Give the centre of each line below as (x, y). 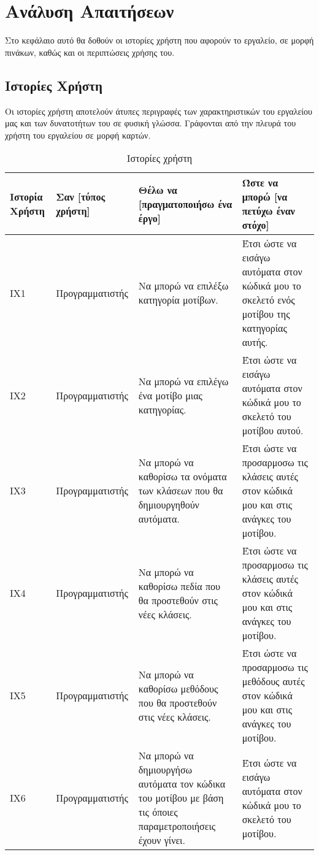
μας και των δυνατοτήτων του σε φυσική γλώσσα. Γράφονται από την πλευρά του (151, 123)
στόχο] (256, 225)
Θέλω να (158, 190)
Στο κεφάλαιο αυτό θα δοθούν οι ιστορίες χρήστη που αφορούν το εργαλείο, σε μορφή (159, 40)
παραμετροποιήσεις (177, 826)
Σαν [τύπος (81, 197)
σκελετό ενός (268, 300)
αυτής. (255, 342)
